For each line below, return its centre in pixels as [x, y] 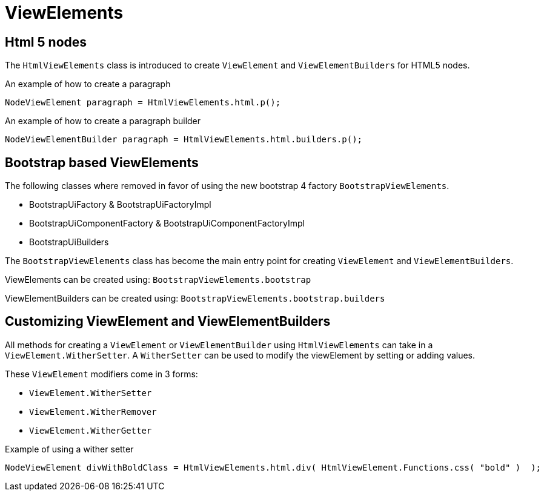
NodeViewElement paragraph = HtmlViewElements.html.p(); [143, 103]
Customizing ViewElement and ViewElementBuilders [168, 322]
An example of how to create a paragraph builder [103, 121]
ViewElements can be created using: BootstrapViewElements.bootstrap [158, 280]
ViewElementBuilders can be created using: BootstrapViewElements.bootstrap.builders [195, 299]
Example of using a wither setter [69, 449]
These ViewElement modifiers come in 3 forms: [101, 374]
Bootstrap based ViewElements [102, 162]
